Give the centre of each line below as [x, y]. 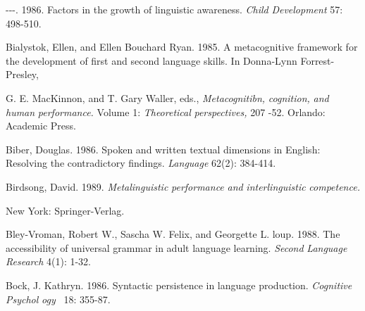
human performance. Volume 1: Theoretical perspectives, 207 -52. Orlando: [166, 112]
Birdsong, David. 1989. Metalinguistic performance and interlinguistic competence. [183, 186]
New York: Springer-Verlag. [65, 210]
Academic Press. [41, 126]
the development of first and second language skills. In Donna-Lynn [151, 60]
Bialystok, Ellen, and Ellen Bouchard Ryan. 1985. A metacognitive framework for [182, 47]
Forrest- [317, 60]
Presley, [22, 74]
